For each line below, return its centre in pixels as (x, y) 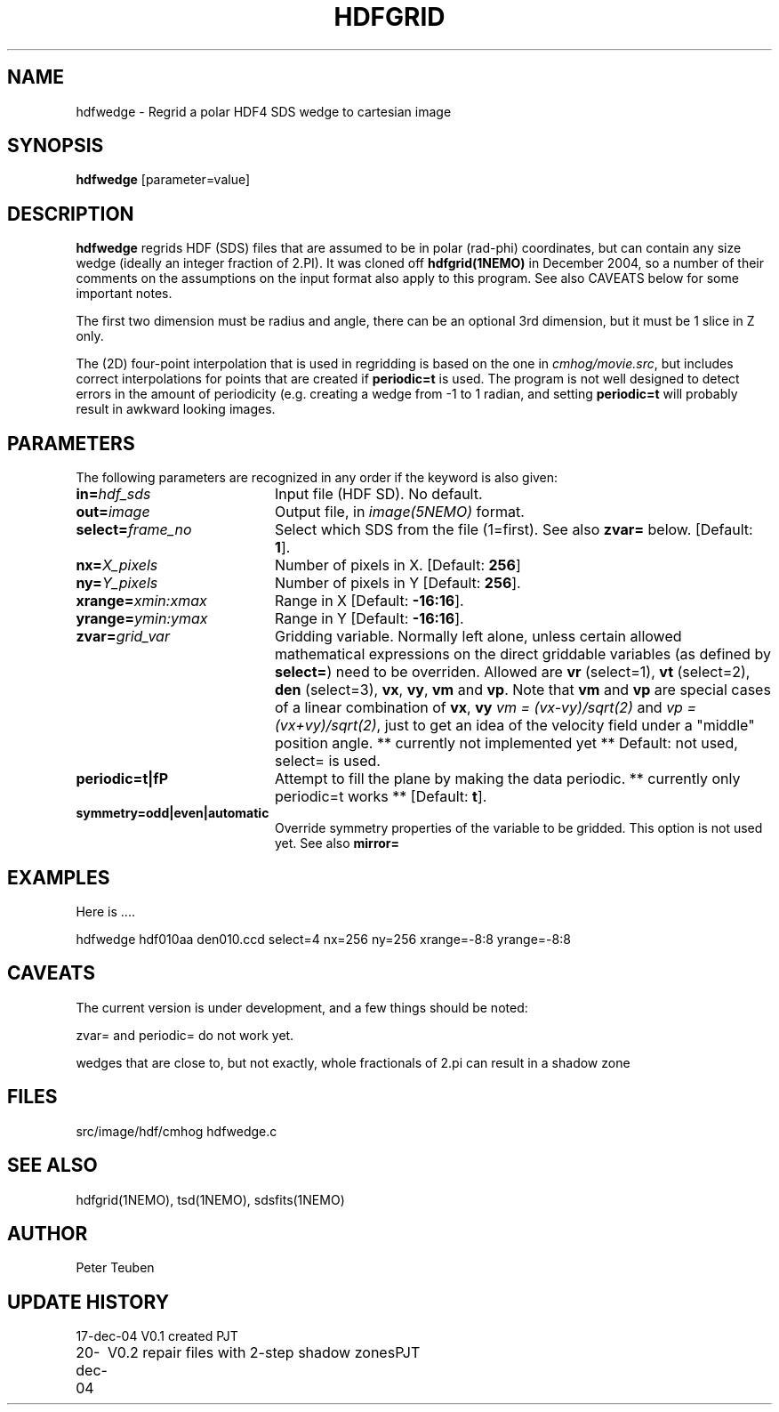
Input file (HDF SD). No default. (378, 494)
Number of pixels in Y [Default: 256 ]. (398, 583)
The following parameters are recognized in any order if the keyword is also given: (317, 478)
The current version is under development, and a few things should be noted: (302, 1007)
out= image (113, 512)
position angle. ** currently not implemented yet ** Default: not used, (506, 743)
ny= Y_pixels (117, 583)
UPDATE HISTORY (88, 1302)
